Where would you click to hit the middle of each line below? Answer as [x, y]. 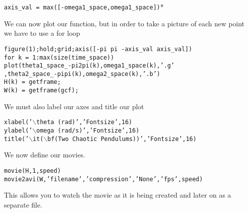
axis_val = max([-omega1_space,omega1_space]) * [84, 6]
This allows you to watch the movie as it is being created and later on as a [118, 195]
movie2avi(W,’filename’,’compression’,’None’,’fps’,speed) [103, 179]
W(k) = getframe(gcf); [41, 91]
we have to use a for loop [42, 33]
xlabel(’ [18, 122]
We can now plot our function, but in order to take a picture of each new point [124, 23]
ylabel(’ [18, 131]
